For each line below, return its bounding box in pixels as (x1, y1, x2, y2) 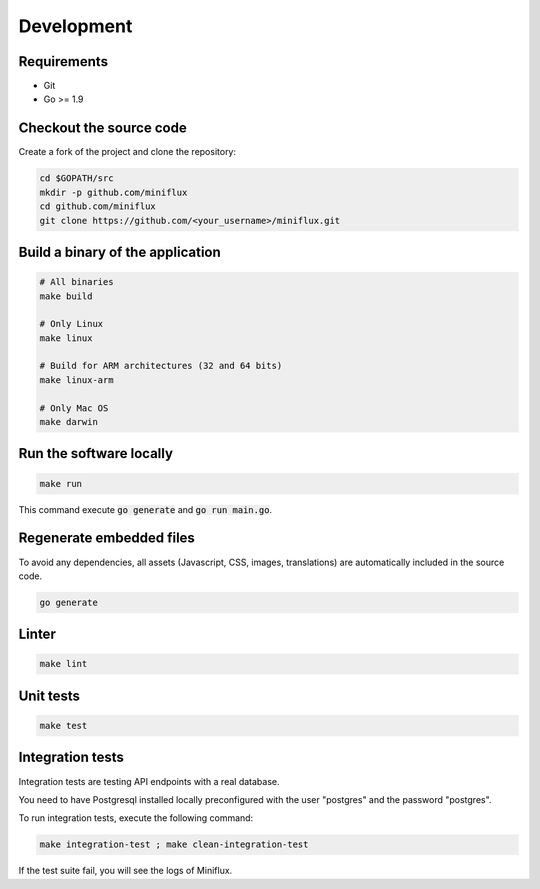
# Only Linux (39, 318, 104, 330)
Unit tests (18, 687, 80, 704)
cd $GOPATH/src (39, 173, 114, 184)
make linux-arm (39, 374, 114, 385)
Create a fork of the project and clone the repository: (18, 146, 237, 158)
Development (18, 15, 133, 37)
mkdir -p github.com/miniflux (39, 186, 188, 198)
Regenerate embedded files (18, 530, 195, 547)
